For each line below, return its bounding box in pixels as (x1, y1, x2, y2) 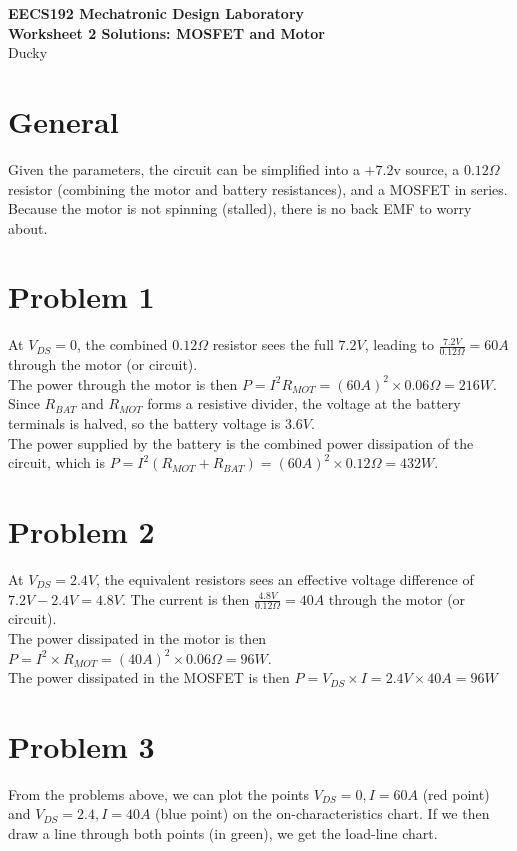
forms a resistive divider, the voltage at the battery (147, 393, 461, 414)
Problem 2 (8, 510, 155, 551)
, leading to (364, 334, 434, 355)
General (8, 100, 119, 141)
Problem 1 (8, 276, 155, 317)
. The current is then (122, 588, 250, 609)
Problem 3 (8, 725, 155, 766)
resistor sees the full (212, 334, 334, 355)
